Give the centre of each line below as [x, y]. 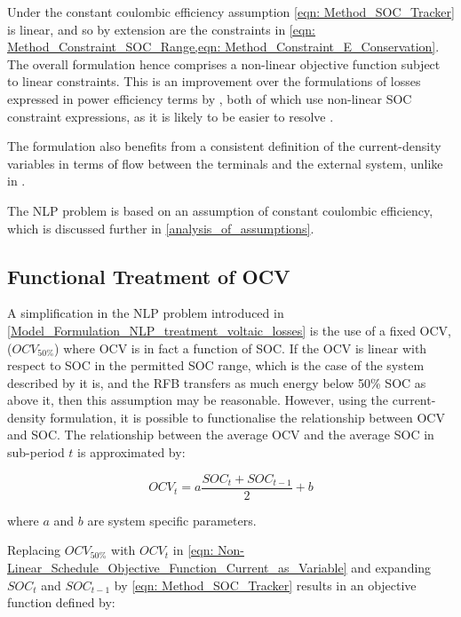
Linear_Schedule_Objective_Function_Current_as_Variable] [177, 567]
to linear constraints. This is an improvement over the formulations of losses [214, 81]
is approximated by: [131, 452]
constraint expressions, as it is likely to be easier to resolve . [171, 116]
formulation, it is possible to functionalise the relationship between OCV [247, 417]
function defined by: [61, 602]
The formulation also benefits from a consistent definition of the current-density [224, 146]
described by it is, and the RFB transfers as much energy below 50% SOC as [217, 382]
